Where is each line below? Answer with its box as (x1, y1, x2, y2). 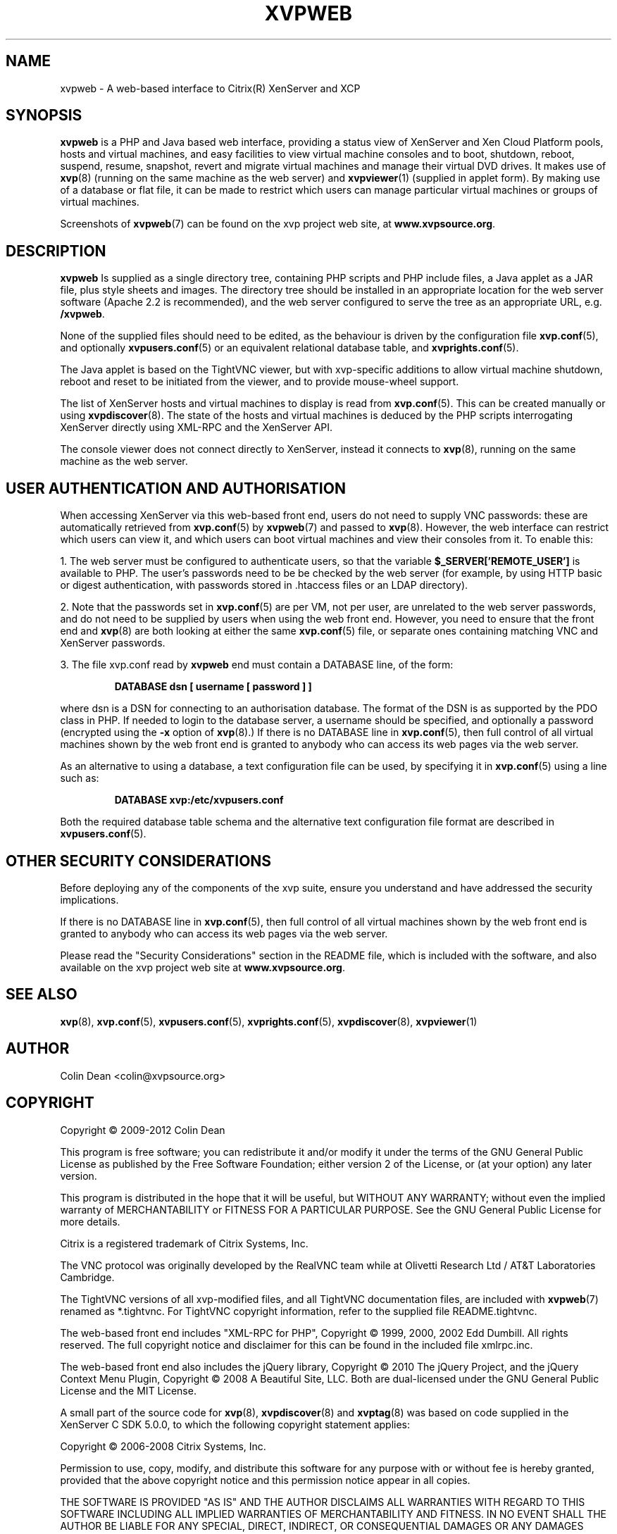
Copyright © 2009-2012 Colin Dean (60, 1123, 225, 1136)
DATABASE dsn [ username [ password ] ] (114, 680, 312, 693)
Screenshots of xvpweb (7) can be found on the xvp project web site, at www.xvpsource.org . (60, 218, 496, 230)
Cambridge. (60, 1271, 115, 1283)
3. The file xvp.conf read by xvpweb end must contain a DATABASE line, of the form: (60, 659, 454, 671)
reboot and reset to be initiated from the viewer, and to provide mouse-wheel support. (60, 375, 459, 388)
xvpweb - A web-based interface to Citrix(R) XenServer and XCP (60, 82, 361, 94)
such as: (60, 772, 99, 785)
